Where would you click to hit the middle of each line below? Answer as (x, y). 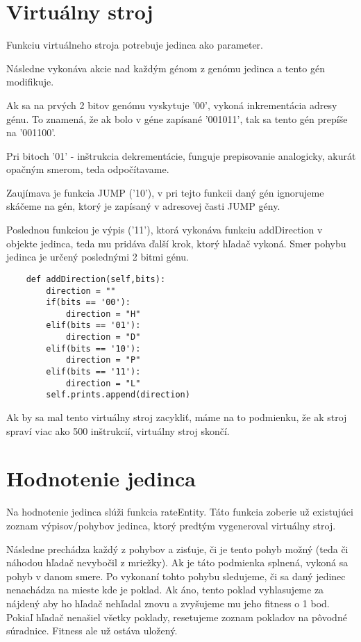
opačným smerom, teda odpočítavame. (88, 169)
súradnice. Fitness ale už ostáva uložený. (92, 631)
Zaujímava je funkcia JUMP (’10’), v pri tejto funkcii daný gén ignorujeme (165, 192)
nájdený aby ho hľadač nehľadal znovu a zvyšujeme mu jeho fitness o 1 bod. (168, 603)
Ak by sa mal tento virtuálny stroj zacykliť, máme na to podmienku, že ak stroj (177, 417)
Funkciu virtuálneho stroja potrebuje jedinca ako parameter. (135, 45)
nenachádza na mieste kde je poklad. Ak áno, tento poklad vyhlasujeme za (165, 590)
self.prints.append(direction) (118, 395)
